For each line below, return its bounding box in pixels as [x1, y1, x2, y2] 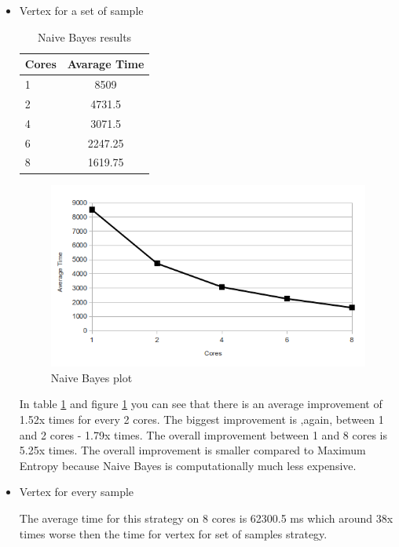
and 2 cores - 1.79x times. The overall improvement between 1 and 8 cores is [19, 426, 387, 443]
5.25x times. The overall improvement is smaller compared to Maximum [19, 442, 366, 458]
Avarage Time [67, 56, 145, 72]
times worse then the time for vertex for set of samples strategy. [19, 525, 328, 542]
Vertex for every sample [19, 483, 134, 500]
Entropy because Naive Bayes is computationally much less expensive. [19, 457, 357, 473]
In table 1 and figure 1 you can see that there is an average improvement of [19, 396, 383, 412]
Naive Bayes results [38, 28, 132, 45]
